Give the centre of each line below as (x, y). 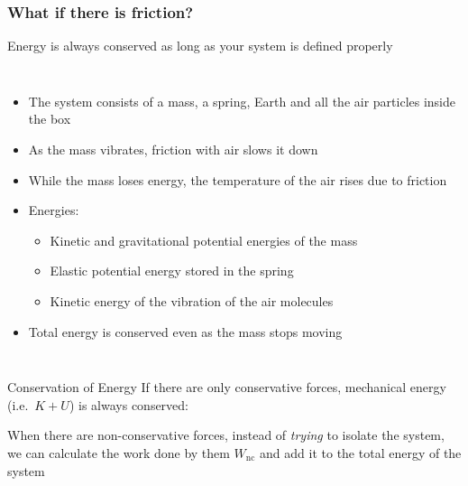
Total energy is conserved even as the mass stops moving (185, 331)
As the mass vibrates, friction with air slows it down (173, 149)
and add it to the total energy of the (361, 452)
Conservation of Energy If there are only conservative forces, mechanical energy (227, 387)
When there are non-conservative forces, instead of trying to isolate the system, (226, 435)
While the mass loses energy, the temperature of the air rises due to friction (238, 179)
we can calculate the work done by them (119, 452)
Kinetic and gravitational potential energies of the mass (204, 240)
